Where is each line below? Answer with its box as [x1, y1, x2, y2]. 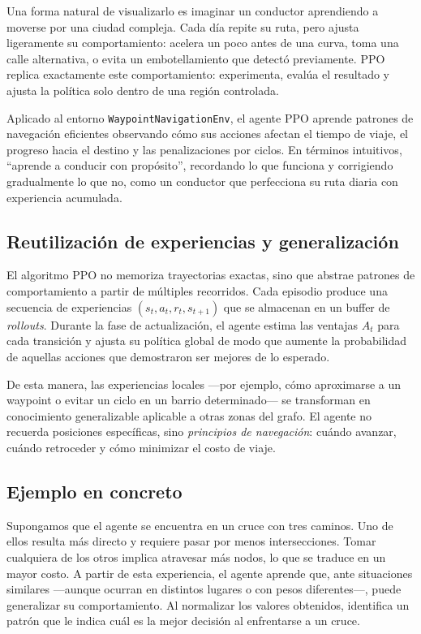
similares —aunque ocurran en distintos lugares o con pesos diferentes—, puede [6, 580, 402, 597]
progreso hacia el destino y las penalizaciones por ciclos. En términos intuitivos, [6, 140, 402, 157]
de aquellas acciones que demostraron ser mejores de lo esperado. [6, 347, 330, 364]
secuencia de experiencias [6, 298, 132, 315]
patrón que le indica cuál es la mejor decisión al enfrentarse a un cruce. [6, 612, 360, 629]
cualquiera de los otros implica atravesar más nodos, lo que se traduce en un [6, 548, 386, 565]
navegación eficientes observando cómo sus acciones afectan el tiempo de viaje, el [6, 125, 409, 142]
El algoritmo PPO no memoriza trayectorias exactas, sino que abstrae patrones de [6, 266, 415, 283]
